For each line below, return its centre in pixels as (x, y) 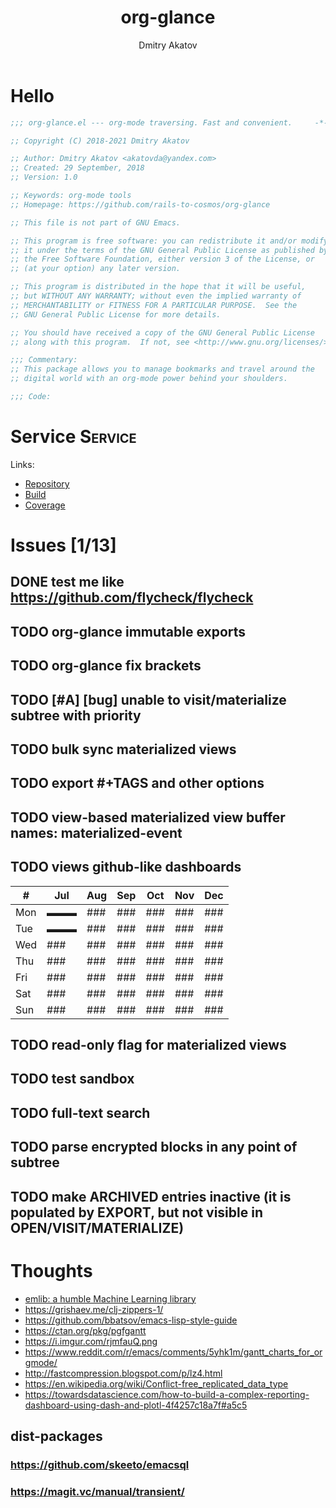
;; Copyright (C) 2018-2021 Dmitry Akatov (100, 141)
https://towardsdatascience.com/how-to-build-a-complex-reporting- (167, 1394)
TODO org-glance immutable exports (128, 631)
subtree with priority (76, 715)
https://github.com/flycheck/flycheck (132, 597)
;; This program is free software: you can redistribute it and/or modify (169, 241)
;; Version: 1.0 (44, 177)
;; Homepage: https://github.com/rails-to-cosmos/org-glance (140, 204)
